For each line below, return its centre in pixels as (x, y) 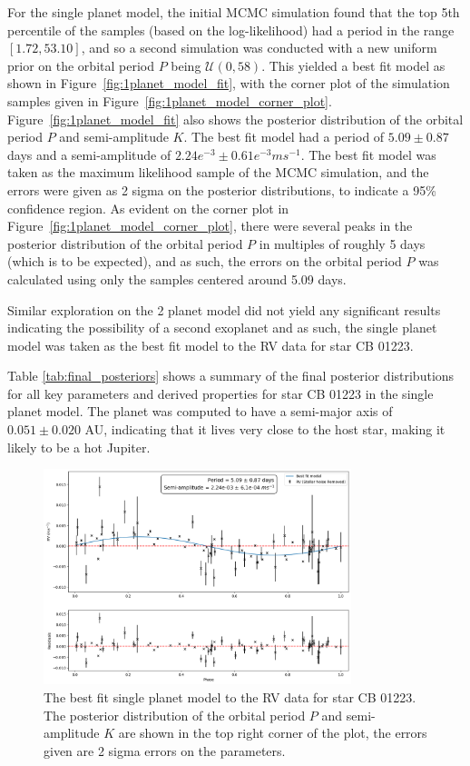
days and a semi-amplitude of (89, 154)
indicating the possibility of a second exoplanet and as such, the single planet (222, 328)
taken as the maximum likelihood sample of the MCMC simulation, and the (218, 172)
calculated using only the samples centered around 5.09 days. (177, 279)
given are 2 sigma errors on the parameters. (165, 750)
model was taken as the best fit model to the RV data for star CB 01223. (211, 345)
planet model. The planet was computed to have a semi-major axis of (200, 411)
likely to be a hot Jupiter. (79, 447)
